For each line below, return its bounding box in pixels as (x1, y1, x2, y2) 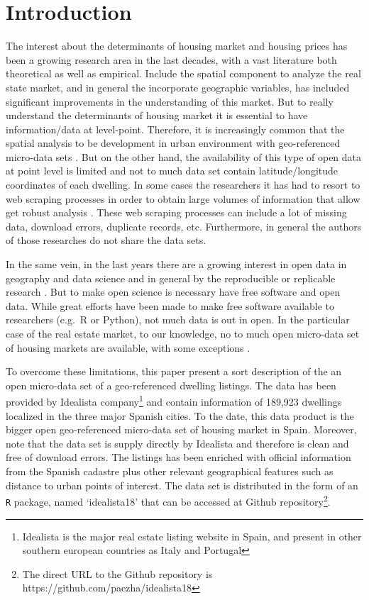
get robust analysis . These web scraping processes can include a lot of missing (6, 205, 347, 220)
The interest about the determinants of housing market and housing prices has (6, 38, 348, 53)
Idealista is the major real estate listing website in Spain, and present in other (22, 528, 362, 543)
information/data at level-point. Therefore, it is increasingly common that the (6, 121, 345, 136)
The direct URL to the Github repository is (22, 566, 213, 581)
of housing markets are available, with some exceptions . (6, 340, 250, 355)
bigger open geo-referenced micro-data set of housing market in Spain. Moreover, (6, 422, 357, 437)
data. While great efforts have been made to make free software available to (6, 298, 335, 313)
